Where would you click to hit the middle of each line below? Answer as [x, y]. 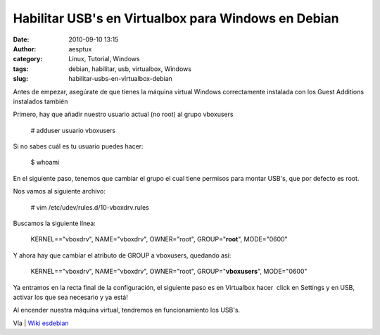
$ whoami [45, 163]
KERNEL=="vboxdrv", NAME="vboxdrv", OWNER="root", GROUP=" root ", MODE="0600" [159, 239]
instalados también [40, 101]
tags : [21, 69]
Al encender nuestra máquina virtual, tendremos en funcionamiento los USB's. [127, 310]
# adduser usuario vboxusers [73, 130]
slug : [20, 79]
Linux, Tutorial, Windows [104, 59]
